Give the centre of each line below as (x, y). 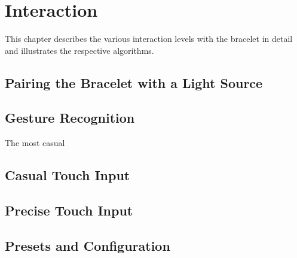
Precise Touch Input (69, 210)
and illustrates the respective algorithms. (79, 50)
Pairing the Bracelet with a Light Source (134, 82)
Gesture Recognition (70, 118)
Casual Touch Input (68, 175)
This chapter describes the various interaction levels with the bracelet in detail (149, 39)
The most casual (35, 143)
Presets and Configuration (88, 245)
